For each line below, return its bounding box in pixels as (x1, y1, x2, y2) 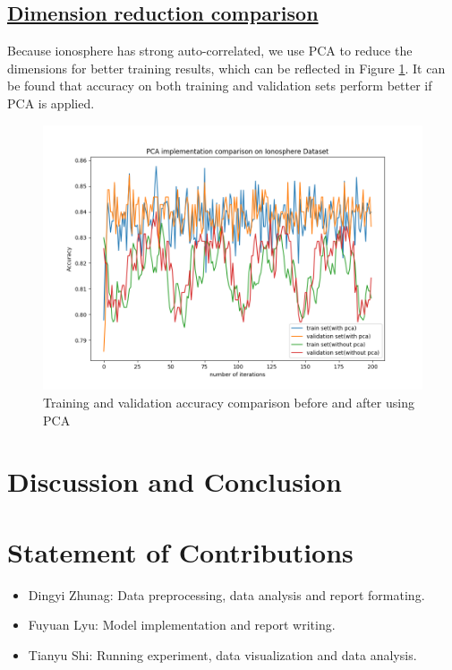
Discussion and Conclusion (7, 463, 342, 500)
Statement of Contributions (7, 533, 354, 570)
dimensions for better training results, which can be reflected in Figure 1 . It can (7, 58, 446, 77)
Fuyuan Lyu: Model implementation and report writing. (28, 615, 336, 634)
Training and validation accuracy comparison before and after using (43, 392, 414, 411)
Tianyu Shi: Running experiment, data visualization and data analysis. (28, 645, 417, 664)
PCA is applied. (7, 93, 95, 112)
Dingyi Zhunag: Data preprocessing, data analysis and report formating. (28, 585, 425, 604)
